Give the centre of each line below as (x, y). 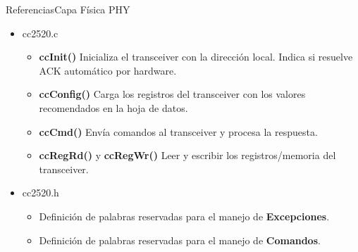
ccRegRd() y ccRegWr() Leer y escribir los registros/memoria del (187, 155)
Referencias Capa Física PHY (68, 9)
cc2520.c (40, 33)
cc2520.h (41, 193)
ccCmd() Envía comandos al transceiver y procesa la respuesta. (178, 131)
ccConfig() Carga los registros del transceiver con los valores (172, 94)
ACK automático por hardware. (108, 70)
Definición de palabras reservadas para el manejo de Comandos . (180, 240)
